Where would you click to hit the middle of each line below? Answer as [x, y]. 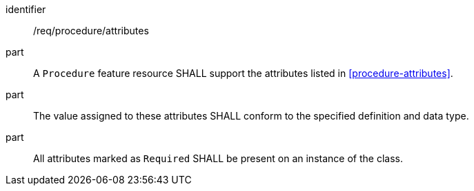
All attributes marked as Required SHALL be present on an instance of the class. [218, 158]
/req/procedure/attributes [91, 31]
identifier [26, 9]
